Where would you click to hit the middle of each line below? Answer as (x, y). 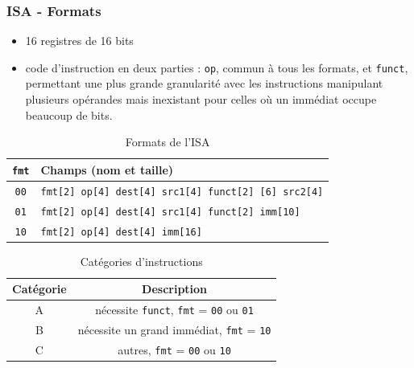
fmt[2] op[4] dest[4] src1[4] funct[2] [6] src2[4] (182, 192)
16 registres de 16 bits (79, 41)
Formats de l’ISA (168, 142)
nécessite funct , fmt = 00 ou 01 (174, 310)
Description (175, 289)
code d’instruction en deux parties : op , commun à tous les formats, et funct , (217, 67)
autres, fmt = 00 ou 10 (174, 349)
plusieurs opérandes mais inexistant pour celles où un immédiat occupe (201, 99)
